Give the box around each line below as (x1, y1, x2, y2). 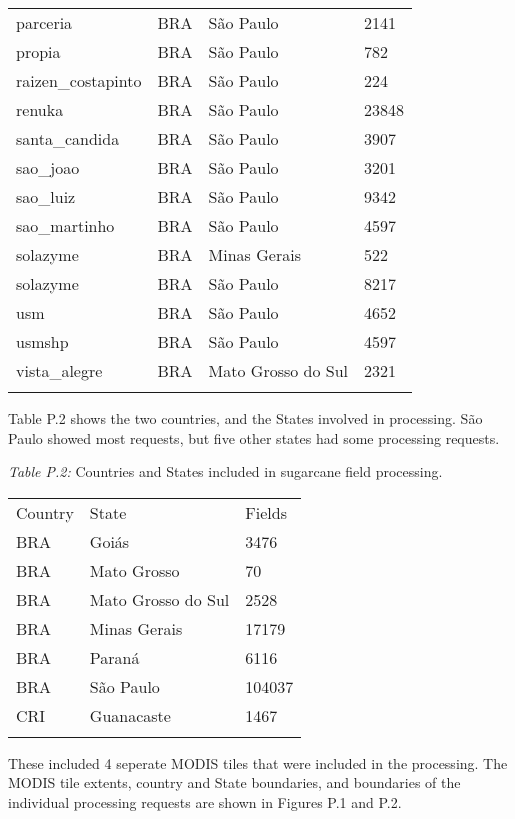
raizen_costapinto (16, 69, 142, 92)
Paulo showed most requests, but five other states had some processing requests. (8, 427, 500, 448)
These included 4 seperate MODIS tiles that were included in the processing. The (8, 752, 508, 773)
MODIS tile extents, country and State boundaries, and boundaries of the (8, 772, 461, 793)
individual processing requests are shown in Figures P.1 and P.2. (8, 791, 402, 812)
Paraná (89, 645, 140, 669)
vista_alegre (16, 359, 103, 382)
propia (16, 40, 61, 63)
